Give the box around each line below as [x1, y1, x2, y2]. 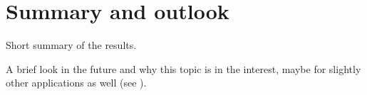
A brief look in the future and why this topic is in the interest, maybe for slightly [6, 61, 361, 76]
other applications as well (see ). [6, 75, 147, 90]
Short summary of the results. [6, 38, 137, 52]
